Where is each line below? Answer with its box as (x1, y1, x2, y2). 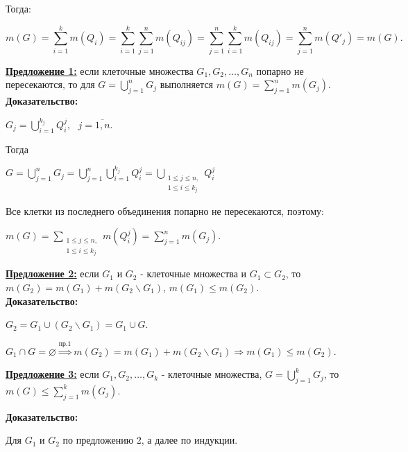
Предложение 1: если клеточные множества (6, 63, 194, 78)
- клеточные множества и (140, 266, 247, 281)
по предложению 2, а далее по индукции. (62, 433, 238, 447)
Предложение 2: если (6, 266, 99, 281)
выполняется (160, 77, 214, 92)
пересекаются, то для (6, 77, 95, 92)
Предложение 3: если (6, 367, 99, 381)
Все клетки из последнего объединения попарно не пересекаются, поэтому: (6, 203, 325, 218)
